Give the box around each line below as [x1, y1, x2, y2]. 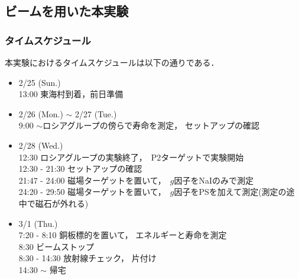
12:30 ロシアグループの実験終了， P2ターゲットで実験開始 [18, 150, 244, 163]
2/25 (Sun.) [18, 76, 61, 88]
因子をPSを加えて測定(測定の [174, 185, 287, 198]
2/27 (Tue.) [75, 107, 117, 120]
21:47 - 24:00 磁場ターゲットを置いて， [18, 174, 166, 186]
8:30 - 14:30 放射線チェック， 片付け [18, 252, 157, 264]
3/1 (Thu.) [18, 217, 58, 229]
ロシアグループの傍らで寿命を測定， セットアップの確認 [43, 119, 259, 132]
